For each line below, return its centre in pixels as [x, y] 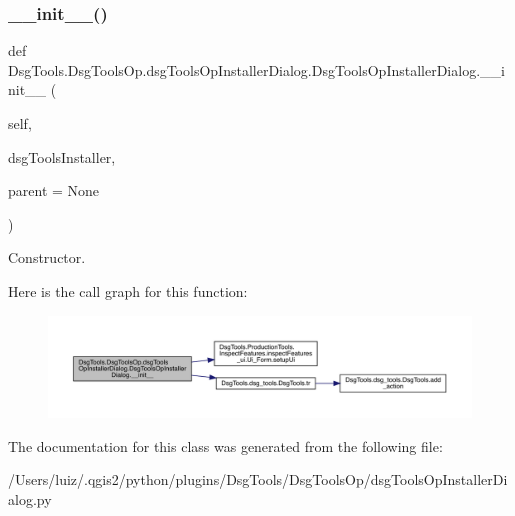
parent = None [54, 190]
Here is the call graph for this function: [128, 290]
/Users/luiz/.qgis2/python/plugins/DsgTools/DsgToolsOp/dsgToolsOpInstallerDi [258, 479]
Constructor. [47, 257]
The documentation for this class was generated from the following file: [225, 445]
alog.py [30, 499]
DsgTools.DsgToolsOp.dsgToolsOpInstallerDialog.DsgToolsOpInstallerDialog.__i [256, 69]
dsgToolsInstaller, [62, 156]
